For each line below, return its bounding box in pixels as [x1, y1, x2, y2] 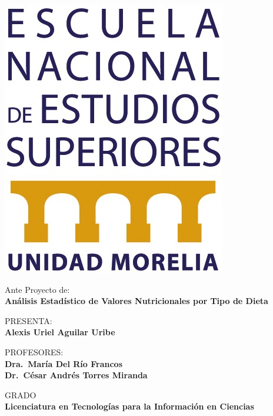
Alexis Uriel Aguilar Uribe [5, 326, 115, 338]
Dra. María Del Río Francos [5, 357, 123, 369]
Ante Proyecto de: [5, 283, 70, 295]
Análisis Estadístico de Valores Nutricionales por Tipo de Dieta [5, 295, 268, 307]
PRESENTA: [5, 314, 52, 326]
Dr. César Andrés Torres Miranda [5, 369, 148, 381]
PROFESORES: [5, 345, 64, 358]
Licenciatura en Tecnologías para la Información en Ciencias [5, 400, 254, 412]
